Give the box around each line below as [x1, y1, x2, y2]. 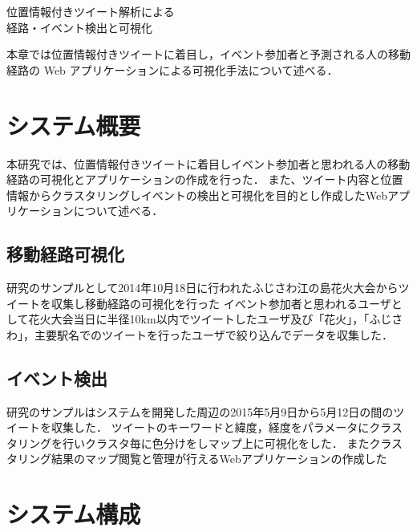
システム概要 [6, 108, 141, 141]
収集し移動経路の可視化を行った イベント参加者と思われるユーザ [51, 294, 391, 311]
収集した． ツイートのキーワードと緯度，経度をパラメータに [51, 419, 370, 436]
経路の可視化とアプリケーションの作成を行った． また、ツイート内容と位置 [6, 171, 403, 188]
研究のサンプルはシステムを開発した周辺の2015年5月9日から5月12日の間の [6, 403, 394, 420]
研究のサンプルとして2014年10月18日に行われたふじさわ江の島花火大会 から [6, 279, 399, 296]
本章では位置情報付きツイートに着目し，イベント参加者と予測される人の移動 [6, 46, 411, 63]
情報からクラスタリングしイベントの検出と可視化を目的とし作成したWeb [6, 186, 387, 203]
